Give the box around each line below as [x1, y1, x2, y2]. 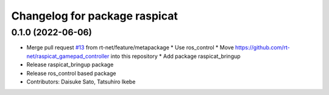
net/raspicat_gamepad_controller [26, 52, 110, 60]
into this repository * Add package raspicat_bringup [110, 52, 241, 60]
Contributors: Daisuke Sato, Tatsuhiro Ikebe [26, 78, 136, 85]
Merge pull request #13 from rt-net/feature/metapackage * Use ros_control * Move [26, 44, 234, 51]
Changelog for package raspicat [11, 9, 178, 23]
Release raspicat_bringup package [26, 61, 114, 68]
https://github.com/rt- [235, 44, 290, 51]
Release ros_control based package [26, 69, 116, 77]
